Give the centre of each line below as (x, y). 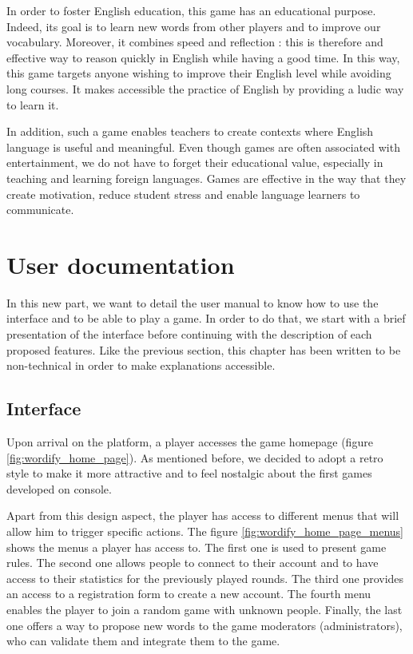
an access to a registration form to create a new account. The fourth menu (189, 594)
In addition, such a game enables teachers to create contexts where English (190, 131)
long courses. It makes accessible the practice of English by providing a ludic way (205, 88)
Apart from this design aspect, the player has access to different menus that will (203, 515)
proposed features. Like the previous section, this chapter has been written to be (204, 349)
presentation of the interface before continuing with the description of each (189, 334)
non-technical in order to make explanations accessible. (141, 365)
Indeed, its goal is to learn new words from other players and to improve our (194, 26)
